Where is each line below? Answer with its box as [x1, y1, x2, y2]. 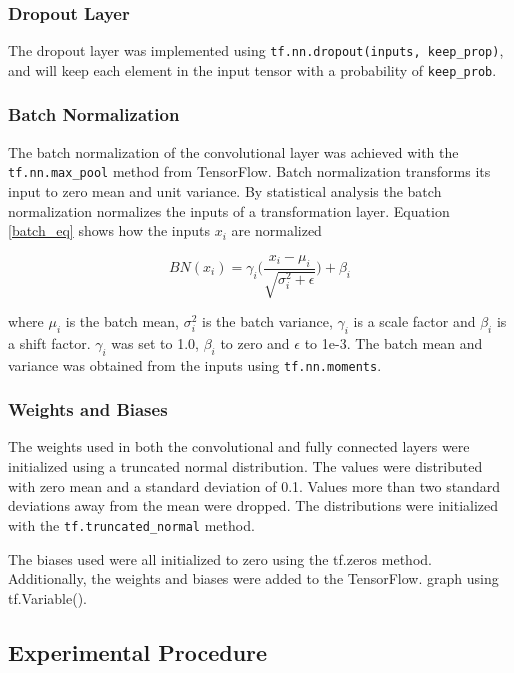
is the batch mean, [65, 311, 180, 331]
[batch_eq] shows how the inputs [8, 220, 211, 241]
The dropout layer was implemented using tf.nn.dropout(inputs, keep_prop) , [8, 40, 504, 61]
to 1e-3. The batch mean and [304, 332, 483, 353]
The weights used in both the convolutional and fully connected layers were [8, 436, 470, 457]
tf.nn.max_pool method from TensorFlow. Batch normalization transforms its [8, 161, 491, 182]
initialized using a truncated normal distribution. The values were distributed [8, 456, 483, 477]
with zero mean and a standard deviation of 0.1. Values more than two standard [8, 475, 500, 496]
